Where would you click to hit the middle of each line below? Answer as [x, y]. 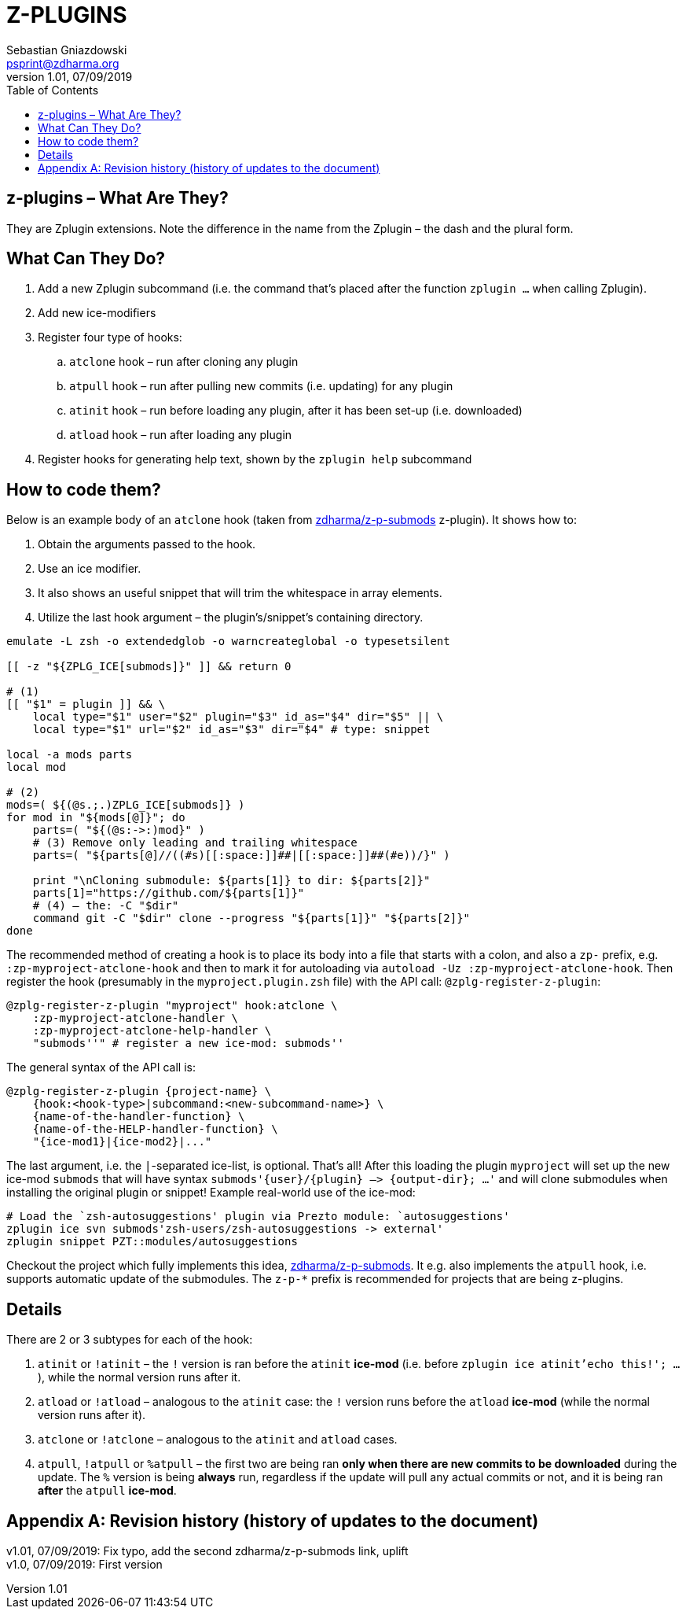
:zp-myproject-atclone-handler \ [136, 1018]
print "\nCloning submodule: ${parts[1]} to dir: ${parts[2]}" [231, 881]
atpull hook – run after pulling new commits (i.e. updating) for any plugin [261, 386]
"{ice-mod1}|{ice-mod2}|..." [122, 1142]
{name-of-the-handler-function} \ [139, 1117]
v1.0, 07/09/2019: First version [84, 1564]
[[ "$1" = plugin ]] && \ [86, 704]
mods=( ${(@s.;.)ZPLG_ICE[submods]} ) [126, 805]
